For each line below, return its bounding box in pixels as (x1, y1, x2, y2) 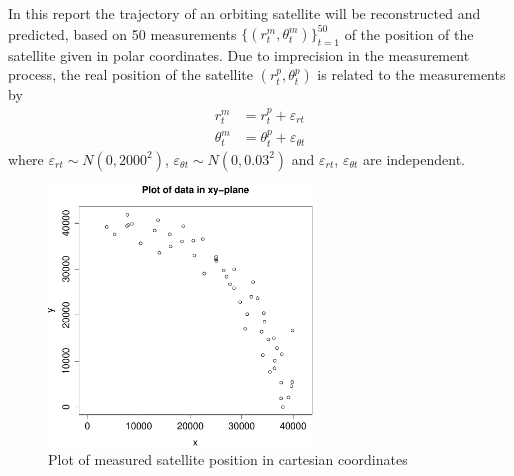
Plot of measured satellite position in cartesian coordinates (48, 449, 408, 470)
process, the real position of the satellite (8, 64, 253, 85)
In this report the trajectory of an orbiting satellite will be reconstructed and (8, 3, 481, 23)
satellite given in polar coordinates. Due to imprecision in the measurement (8, 44, 470, 65)
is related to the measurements (317, 64, 506, 85)
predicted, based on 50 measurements (8, 23, 237, 44)
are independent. (363, 148, 465, 169)
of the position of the (344, 23, 474, 44)
